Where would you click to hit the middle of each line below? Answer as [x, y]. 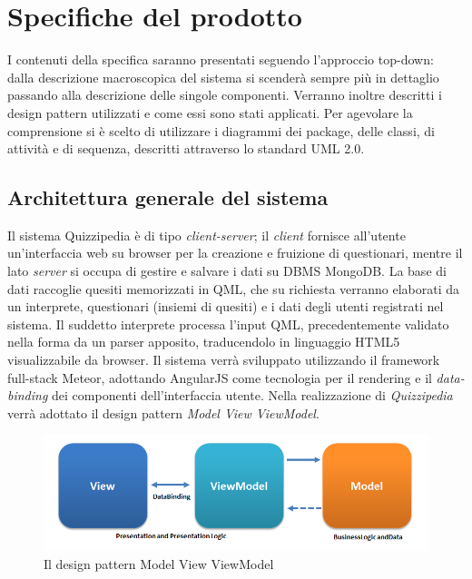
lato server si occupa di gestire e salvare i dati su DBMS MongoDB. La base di [227, 271]
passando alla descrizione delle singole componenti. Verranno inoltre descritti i [225, 95]
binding [28, 395]
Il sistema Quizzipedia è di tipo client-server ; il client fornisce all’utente [206, 235]
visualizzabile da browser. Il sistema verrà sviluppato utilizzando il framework [224, 360]
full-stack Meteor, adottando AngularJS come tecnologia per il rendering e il [220, 377]
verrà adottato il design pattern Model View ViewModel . [163, 412]
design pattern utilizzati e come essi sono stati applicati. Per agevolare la [210, 112]
